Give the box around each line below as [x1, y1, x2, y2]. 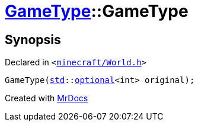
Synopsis [5, 32, 61, 47]
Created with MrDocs [5, 93, 88, 104]
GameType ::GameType [5, 1, 189, 21]
